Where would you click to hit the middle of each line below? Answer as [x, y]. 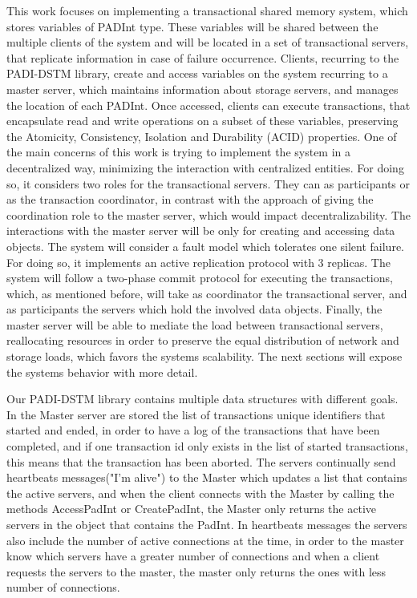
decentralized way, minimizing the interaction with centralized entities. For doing [205, 167]
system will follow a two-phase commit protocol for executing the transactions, [200, 278]
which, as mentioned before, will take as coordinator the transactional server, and [207, 293]
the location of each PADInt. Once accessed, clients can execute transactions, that [208, 105]
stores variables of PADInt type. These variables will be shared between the [192, 26]
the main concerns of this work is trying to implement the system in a [179, 152]
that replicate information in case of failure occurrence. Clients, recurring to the [203, 57]
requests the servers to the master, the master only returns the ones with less [196, 571]
